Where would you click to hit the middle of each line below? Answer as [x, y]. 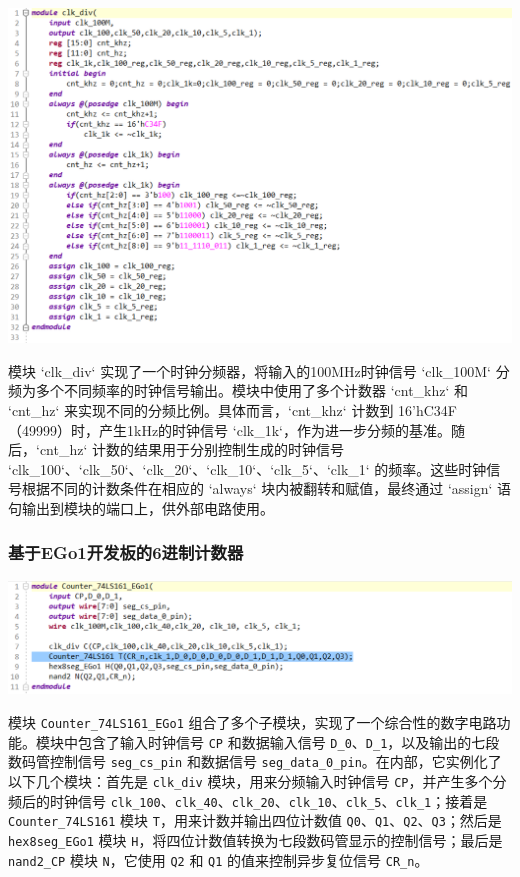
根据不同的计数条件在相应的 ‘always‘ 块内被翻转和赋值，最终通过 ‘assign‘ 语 [266, 488]
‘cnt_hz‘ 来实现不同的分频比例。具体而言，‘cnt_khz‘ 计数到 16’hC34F [232, 409]
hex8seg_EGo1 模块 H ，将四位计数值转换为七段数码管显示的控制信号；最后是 [255, 839]
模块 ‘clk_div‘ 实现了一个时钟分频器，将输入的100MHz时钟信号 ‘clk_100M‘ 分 [259, 370]
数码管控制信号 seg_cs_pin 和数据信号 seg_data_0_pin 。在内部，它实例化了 [255, 761]
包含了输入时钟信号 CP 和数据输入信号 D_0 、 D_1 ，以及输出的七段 [288, 741]
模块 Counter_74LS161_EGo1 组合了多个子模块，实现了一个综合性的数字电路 [252, 722]
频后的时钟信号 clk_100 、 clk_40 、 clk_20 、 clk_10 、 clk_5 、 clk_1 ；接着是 [248, 800]
